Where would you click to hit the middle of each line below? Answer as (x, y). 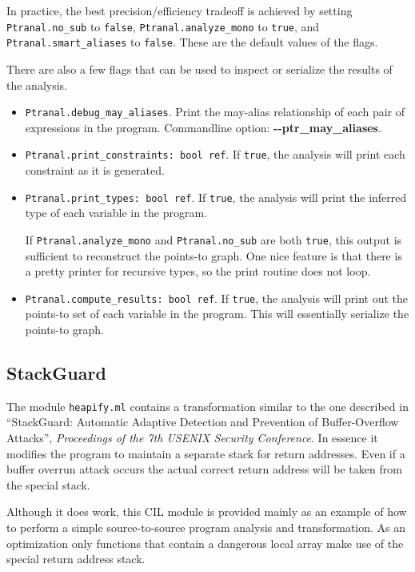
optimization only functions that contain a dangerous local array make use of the (205, 543)
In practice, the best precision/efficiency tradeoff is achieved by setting (180, 10)
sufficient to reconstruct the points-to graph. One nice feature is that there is (213, 255)
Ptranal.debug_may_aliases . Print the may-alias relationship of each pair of (215, 112)
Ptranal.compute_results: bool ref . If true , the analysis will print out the (217, 298)
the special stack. (48, 484)
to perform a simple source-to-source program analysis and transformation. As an (206, 527)
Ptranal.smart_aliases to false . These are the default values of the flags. (192, 42)
